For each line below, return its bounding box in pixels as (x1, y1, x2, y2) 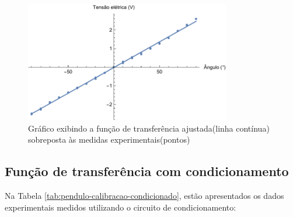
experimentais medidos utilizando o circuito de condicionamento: (5, 201, 236, 213)
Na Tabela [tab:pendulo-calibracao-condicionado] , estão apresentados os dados (5, 190, 284, 202)
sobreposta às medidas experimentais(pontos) (28, 133, 190, 146)
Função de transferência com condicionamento (5, 162, 289, 180)
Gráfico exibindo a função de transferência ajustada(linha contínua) (28, 122, 270, 134)
